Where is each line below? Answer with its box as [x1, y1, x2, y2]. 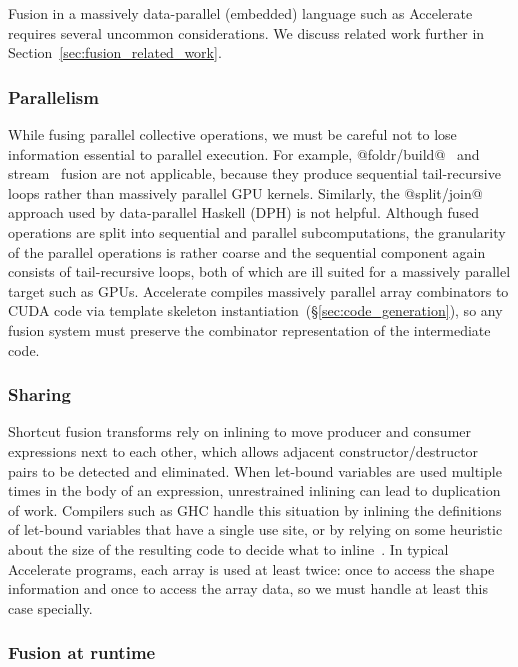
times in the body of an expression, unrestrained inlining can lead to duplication [8, 480, 501, 501]
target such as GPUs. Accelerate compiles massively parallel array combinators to [8, 280, 509, 301]
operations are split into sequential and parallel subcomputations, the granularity [8, 221, 506, 242]
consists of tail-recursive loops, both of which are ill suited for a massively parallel [8, 261, 511, 282]
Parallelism [8, 84, 99, 109]
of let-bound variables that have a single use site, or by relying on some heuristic [8, 519, 503, 540]
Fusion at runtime [8, 640, 156, 665]
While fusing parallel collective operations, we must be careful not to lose [8, 124, 457, 144]
